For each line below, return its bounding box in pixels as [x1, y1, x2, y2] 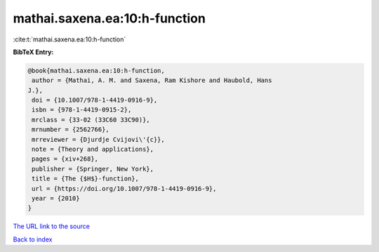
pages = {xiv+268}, [32, 155, 98, 163]
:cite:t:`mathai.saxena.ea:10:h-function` [13, 35, 126, 44]
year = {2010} [32, 194, 80, 202]
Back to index [13, 235, 53, 244]
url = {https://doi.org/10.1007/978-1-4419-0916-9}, [32, 185, 217, 192]
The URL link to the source [13, 222, 91, 231]
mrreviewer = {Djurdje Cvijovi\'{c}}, [32, 135, 165, 143]
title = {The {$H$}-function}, [32, 175, 140, 183]
